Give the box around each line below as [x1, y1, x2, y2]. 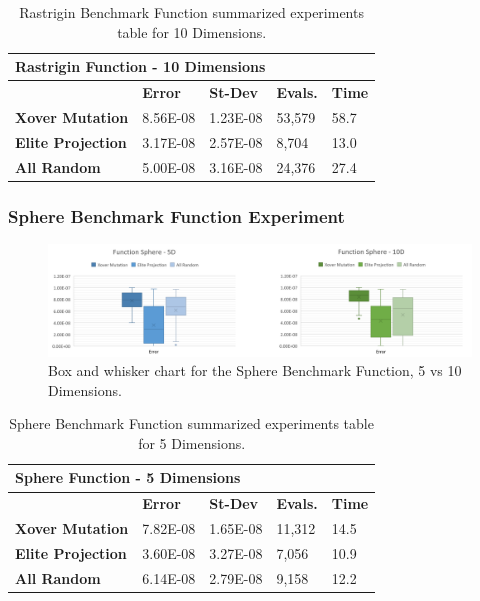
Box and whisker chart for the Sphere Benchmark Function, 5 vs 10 [48, 360, 462, 381]
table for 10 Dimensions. [117, 21, 267, 42]
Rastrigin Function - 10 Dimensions [15, 56, 266, 77]
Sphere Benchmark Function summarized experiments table [9, 413, 374, 434]
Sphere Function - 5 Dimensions [15, 467, 241, 488]
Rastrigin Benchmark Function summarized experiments [19, 2, 364, 22]
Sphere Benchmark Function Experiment [8, 203, 345, 228]
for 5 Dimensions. [138, 432, 246, 453]
